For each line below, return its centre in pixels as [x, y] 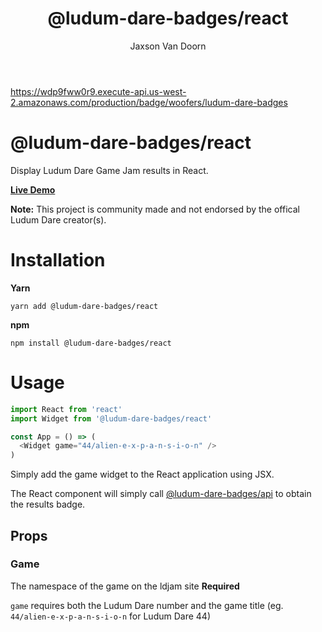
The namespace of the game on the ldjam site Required [125, 586]
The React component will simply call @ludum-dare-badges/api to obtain [161, 494]
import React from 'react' [66, 409]
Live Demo [33, 189]
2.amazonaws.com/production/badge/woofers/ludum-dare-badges [149, 102]
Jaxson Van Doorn [168, 46]
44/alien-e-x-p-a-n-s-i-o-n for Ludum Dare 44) [110, 616]
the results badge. [48, 504]
